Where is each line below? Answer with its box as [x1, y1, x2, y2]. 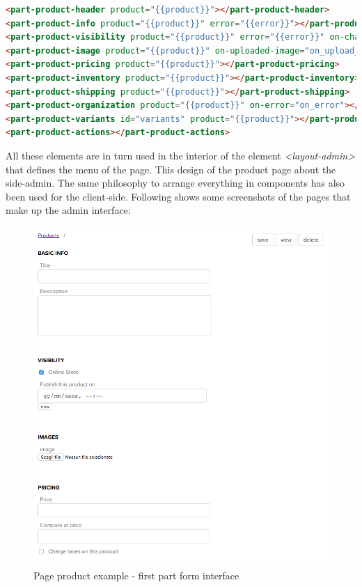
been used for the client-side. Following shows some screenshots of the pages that [6, 189, 351, 203]
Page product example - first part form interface [33, 568, 239, 582]
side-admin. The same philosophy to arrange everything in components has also [6, 175, 345, 190]
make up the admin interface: [6, 203, 131, 217]
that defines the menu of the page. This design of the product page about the [6, 162, 336, 176]
